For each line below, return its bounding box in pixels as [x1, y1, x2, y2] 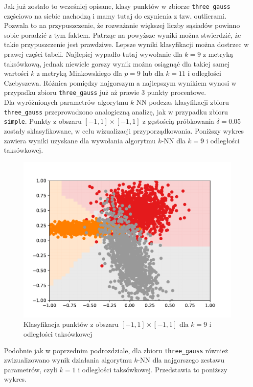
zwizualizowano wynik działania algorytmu [4, 355, 132, 365]
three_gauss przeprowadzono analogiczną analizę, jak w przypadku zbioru [4, 106, 228, 116]
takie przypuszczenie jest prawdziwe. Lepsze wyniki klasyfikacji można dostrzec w [4, 39, 249, 49]
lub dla [142, 68, 164, 78]
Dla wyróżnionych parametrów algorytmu [4, 97, 128, 107]
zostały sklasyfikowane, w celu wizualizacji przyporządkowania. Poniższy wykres [4, 125, 244, 136]
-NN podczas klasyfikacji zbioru [134, 97, 229, 107]
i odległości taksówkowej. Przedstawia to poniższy [78, 364, 228, 374]
